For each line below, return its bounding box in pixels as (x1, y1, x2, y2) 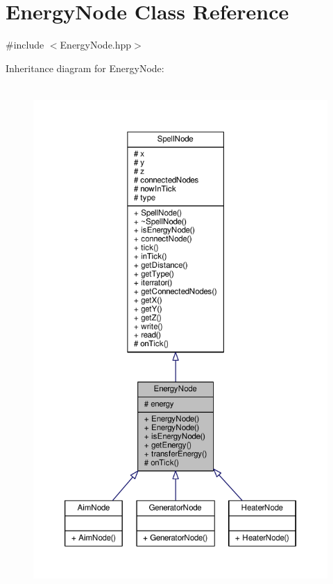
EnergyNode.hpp (60, 37, 132, 52)
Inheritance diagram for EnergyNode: (6, 60, 164, 75)
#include (6, 37, 44, 52)
